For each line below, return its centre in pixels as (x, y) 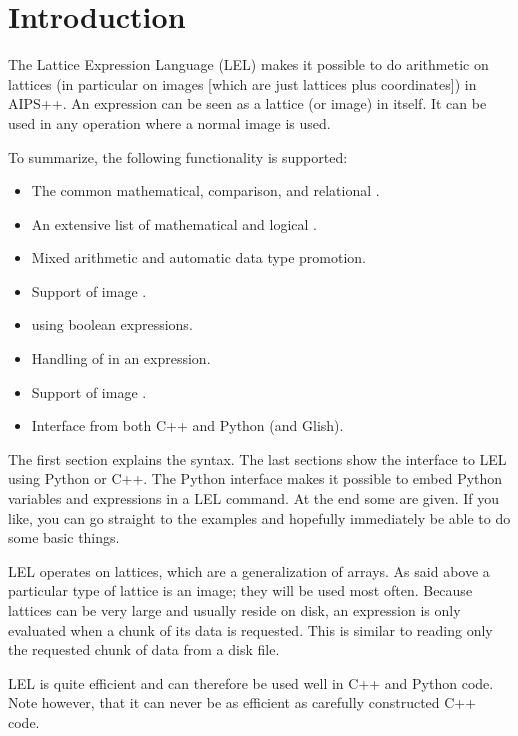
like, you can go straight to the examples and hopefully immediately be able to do (259, 517)
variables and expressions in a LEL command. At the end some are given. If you (254, 498)
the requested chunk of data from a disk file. (144, 649)
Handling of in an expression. (121, 358)
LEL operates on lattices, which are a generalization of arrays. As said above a (249, 570)
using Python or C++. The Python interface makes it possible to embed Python (255, 478)
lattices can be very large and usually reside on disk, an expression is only (234, 610)
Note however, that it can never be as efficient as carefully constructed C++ (242, 702)
